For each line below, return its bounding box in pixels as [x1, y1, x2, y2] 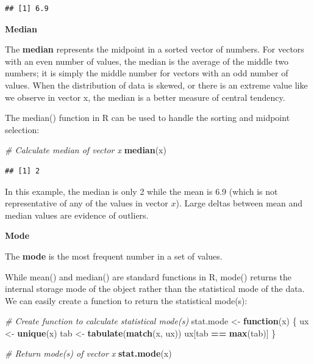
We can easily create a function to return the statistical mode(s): [5, 294, 248, 307]
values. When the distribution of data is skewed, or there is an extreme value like [5, 78, 308, 91]
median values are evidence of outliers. [5, 208, 149, 221]
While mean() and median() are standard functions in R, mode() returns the [5, 270, 292, 283]
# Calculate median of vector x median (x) [5, 144, 166, 156]
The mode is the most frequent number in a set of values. [5, 249, 223, 262]
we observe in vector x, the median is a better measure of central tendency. [5, 90, 285, 103]
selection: [5, 123, 40, 136]
